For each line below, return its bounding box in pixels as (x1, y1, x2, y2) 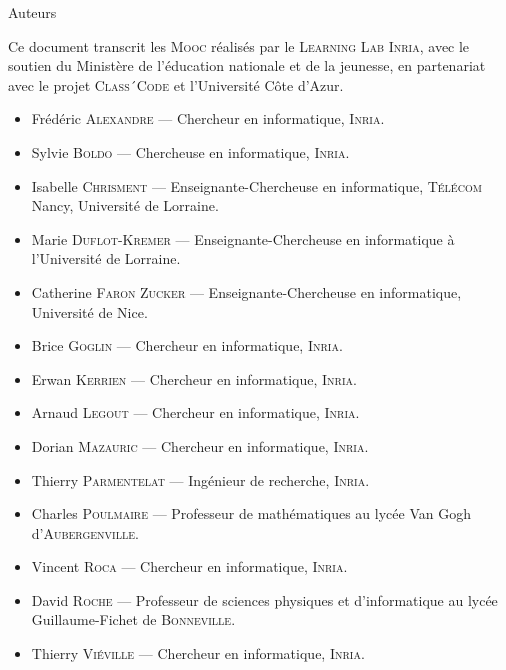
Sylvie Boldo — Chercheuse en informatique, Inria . (31, 141, 350, 162)
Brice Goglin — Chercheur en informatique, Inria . (31, 335, 343, 356)
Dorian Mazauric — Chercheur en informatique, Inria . (31, 435, 369, 456)
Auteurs (8, 2, 57, 22)
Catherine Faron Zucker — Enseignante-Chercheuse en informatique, (31, 281, 462, 302)
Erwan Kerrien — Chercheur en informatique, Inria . (31, 368, 357, 389)
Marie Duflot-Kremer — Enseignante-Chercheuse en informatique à (31, 228, 455, 249)
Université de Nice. (31, 301, 148, 322)
